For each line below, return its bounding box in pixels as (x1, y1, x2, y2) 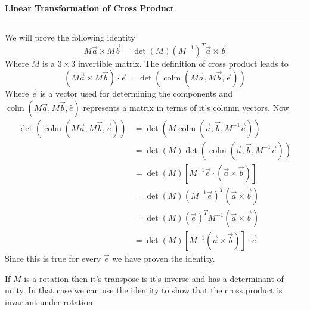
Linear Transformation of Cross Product (5, 2, 175, 14)
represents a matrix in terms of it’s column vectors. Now (83, 101, 289, 113)
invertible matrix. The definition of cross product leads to (77, 57, 289, 69)
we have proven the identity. (112, 252, 215, 265)
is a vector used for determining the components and (40, 87, 232, 100)
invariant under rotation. (5, 295, 95, 308)
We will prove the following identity (5, 30, 135, 43)
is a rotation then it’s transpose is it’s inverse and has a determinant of (24, 272, 284, 284)
